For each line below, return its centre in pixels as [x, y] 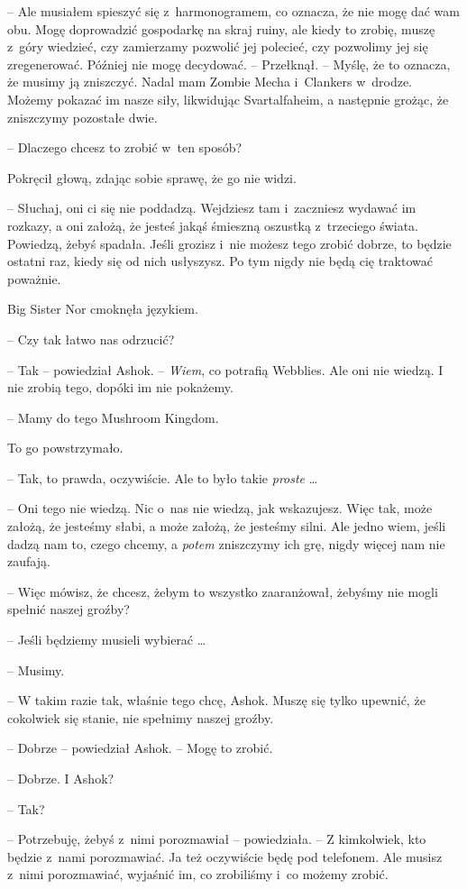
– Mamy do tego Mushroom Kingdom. [113, 417]
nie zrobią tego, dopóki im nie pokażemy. [120, 387]
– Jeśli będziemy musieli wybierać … [107, 640]
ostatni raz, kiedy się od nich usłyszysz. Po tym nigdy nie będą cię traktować [220, 261]
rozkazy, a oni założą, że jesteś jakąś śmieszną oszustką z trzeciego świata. [213, 225]
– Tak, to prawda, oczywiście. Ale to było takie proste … [163, 477]
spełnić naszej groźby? [69, 609]
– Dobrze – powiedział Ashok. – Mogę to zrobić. [140, 748]
